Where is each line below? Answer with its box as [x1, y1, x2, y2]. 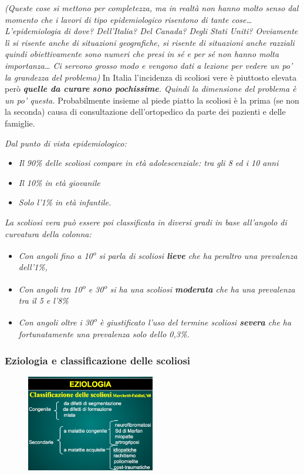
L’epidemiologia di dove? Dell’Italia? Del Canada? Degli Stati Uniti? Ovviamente [5, 25, 298, 37]
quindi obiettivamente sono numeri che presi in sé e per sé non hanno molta [5, 48, 279, 60]
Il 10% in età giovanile [18, 176, 100, 188]
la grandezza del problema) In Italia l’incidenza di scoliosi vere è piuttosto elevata [5, 71, 297, 83]
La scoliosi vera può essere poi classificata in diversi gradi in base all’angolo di [5, 215, 287, 228]
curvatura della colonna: [5, 227, 92, 240]
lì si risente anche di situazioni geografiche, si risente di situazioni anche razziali [5, 36, 295, 48]
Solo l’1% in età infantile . [18, 196, 112, 208]
